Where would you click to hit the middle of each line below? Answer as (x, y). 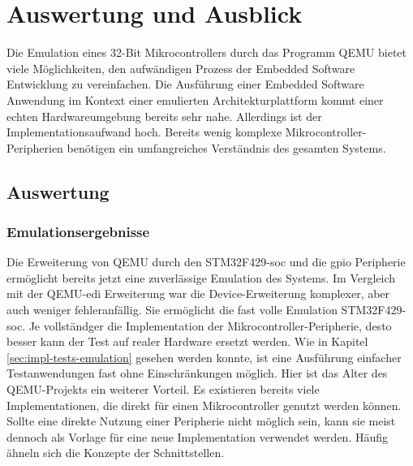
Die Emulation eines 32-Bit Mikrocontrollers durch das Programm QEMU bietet (207, 52)
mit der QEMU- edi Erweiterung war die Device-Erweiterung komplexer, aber (198, 293)
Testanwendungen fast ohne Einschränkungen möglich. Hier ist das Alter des (197, 373)
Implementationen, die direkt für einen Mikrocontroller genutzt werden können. (204, 405)
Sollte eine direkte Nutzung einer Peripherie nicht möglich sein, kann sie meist (201, 421)
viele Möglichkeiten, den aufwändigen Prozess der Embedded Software (181, 68)
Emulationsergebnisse (78, 231)
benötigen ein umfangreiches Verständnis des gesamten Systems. (226, 147)
